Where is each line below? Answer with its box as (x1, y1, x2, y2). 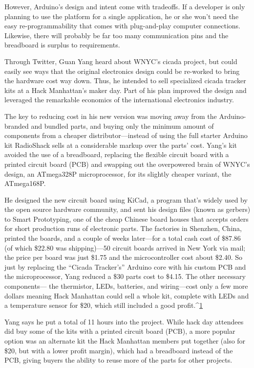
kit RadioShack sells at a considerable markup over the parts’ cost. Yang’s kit (4, 139, 237, 150)
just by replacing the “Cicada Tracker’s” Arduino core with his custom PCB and (4, 261, 246, 272)
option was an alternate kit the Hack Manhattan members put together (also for (4, 336, 246, 345)
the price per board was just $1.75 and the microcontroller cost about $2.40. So (4, 252, 242, 262)
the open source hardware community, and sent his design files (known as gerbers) (4, 204, 251, 214)
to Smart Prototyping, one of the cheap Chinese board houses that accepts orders (4, 213, 249, 224)
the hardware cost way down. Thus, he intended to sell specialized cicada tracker (4, 75, 246, 86)
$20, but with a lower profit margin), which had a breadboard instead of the (4, 345, 233, 355)
